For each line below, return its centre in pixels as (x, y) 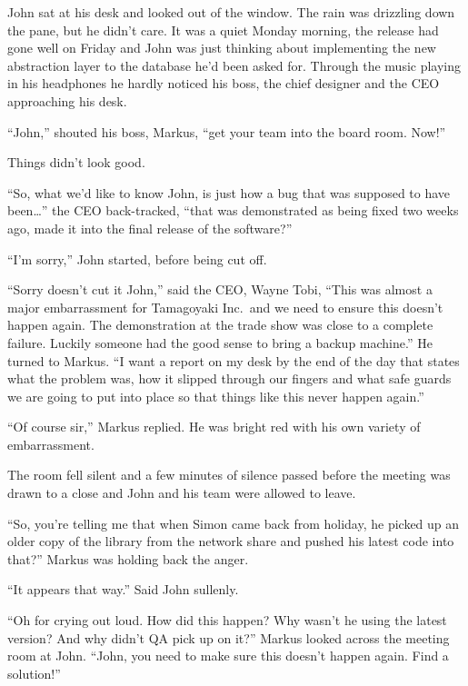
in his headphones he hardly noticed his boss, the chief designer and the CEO (224, 83)
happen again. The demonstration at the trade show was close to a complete (220, 325)
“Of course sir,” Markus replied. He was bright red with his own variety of (214, 427)
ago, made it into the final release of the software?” (150, 228)
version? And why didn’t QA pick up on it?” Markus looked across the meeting (229, 637)
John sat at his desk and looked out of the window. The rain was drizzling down (231, 12)
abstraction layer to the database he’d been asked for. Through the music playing (234, 65)
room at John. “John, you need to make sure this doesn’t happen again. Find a (228, 656)
